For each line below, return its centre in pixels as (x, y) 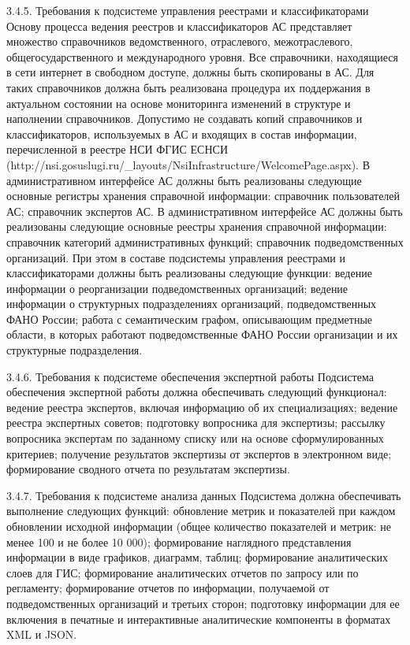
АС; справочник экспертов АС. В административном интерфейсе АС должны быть (205, 211)
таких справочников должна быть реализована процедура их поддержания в (188, 87)
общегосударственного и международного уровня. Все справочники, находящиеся (202, 56)
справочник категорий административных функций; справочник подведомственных (205, 241)
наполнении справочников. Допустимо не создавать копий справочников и (184, 119)
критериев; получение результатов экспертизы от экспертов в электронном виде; (199, 453)
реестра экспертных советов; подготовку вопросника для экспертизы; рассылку (196, 423)
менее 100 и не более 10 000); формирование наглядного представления (179, 541)
